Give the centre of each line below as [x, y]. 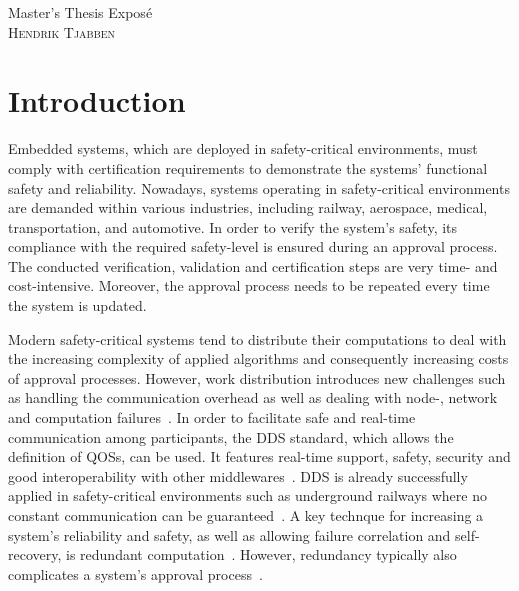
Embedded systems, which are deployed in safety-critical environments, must [243, 148]
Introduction [97, 100]
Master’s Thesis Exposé [80, 12]
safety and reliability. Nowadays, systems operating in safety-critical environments [259, 187]
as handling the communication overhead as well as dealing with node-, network [253, 397]
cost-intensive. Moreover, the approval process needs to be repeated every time [249, 285]
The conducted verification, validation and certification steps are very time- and [253, 265]
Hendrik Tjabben [62, 31]
